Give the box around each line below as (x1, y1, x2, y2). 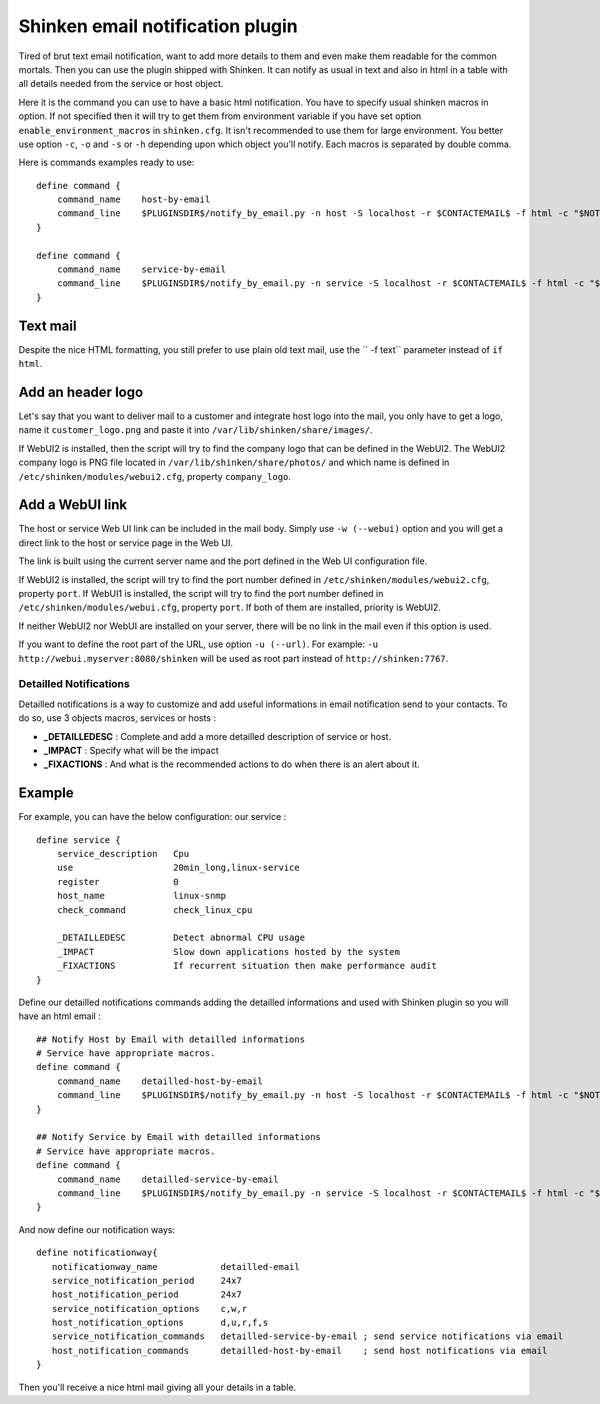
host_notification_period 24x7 (51, 1289, 242, 1300)
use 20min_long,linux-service (56, 862, 300, 874)
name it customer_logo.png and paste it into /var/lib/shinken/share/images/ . (18, 424, 374, 436)
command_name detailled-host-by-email (56, 1075, 264, 1087)
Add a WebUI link (18, 496, 128, 514)
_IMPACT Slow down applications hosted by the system (56, 946, 400, 957)
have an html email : (18, 1010, 102, 1022)
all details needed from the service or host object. (18, 78, 224, 90)
